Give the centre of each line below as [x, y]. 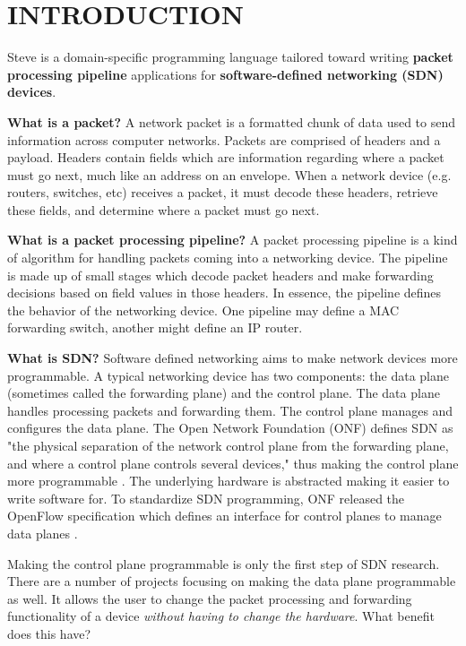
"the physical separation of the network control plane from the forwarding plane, [228, 445]
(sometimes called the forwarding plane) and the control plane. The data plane [224, 393]
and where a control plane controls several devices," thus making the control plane [233, 463]
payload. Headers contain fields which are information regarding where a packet [226, 157]
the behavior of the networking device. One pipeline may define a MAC [203, 310]
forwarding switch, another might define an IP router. [155, 327]
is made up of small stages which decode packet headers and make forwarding [220, 275]
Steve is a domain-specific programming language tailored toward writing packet [230, 57]
